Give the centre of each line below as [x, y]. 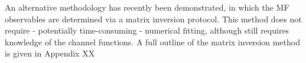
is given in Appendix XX [50, 53]
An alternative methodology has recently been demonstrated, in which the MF [147, 7]
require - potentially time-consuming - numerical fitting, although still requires [147, 30]
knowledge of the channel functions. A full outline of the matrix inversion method [152, 42]
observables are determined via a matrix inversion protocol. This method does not [153, 19]
